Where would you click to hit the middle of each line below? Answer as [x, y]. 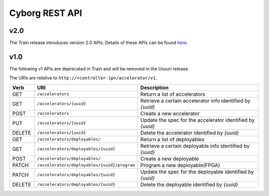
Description [154, 87]
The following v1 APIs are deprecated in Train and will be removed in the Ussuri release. [99, 69]
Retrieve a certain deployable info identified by [195, 146]
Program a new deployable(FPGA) [180, 165]
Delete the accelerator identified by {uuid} [190, 133]
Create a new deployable [170, 159]
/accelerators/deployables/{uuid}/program [86, 165]
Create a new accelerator [170, 113]
